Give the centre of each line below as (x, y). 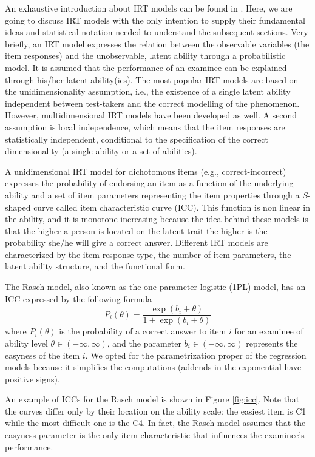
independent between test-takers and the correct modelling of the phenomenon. (152, 103)
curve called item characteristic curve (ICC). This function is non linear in (172, 207)
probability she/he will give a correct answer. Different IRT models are (137, 242)
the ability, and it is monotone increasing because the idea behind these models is (157, 219)
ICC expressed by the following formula (79, 298)
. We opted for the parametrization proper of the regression (196, 355)
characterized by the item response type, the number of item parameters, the (148, 254)
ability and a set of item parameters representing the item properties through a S (156, 195)
